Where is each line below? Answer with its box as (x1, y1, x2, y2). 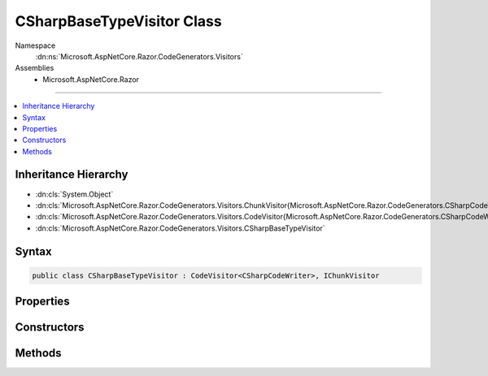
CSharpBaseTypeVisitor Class (15, 12, 223, 30)
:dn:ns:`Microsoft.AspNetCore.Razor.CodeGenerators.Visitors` (35, 51, 243, 61)
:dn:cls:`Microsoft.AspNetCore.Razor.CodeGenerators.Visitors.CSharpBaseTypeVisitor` (35, 223, 325, 233)
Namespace (15, 41, 56, 50)
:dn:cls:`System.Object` (35, 189, 114, 199)
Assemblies (15, 63, 54, 73)
